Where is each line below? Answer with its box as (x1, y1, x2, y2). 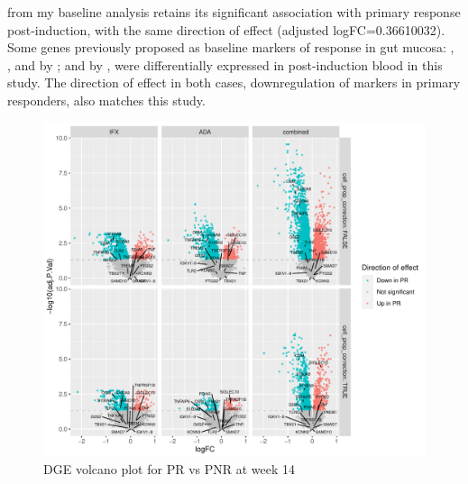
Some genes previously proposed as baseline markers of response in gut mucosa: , (7, 38, 454, 57)
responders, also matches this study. (7, 90, 206, 109)
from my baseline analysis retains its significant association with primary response (7, 3, 461, 21)
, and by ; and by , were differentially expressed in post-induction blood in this (7, 55, 443, 74)
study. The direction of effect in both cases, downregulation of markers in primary (7, 73, 461, 92)
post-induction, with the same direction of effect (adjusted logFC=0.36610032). (7, 20, 445, 39)
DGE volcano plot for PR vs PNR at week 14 (43, 460, 296, 479)
